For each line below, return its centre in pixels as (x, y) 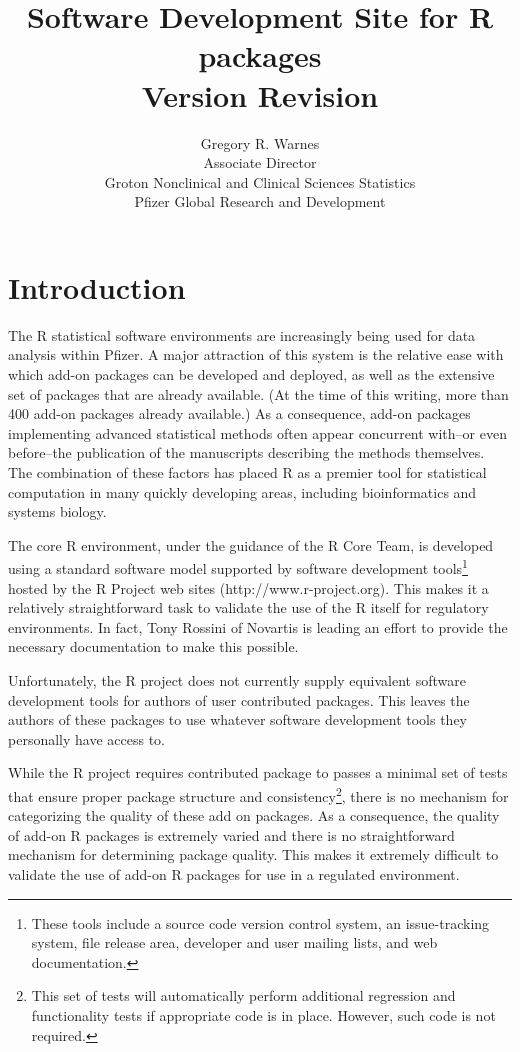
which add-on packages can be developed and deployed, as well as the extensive (251, 374)
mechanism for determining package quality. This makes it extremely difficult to (253, 854)
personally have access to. (86, 738)
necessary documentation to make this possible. (153, 646)
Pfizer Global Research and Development (260, 201)
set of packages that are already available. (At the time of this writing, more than (258, 393)
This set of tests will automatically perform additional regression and (243, 995)
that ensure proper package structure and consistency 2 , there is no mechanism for (258, 794)
